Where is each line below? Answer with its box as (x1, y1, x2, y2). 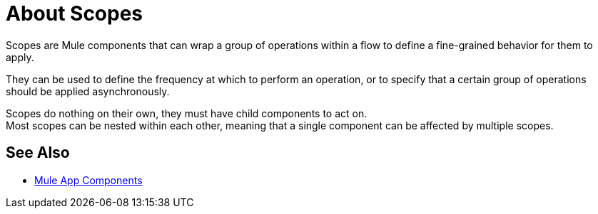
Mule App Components (34, 173, 143, 186)
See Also (6, 144, 70, 162)
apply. (6, 50, 34, 63)
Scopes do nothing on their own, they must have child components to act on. (6, 107, 368, 119)
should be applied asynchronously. (6, 85, 170, 97)
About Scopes (6, 1, 143, 26)
